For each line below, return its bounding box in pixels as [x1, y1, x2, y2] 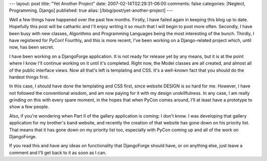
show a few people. [9, 104, 49, 110]
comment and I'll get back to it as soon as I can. [9, 150, 107, 156]
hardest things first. [9, 74, 49, 80]
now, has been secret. [9, 44, 54, 50]
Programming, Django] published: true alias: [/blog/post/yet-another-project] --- [9, 7, 173, 13]
